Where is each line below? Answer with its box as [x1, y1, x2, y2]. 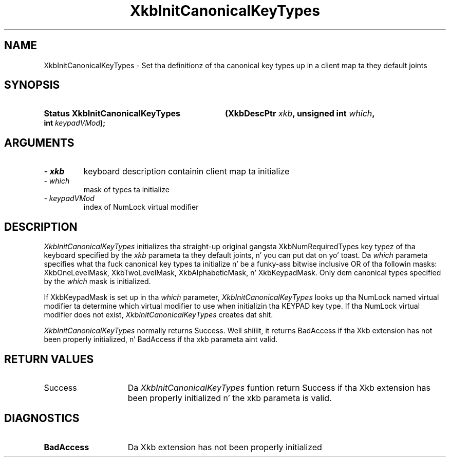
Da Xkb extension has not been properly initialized [127, 442, 322, 452]
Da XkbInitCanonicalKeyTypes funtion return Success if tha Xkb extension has [127, 382, 431, 393]
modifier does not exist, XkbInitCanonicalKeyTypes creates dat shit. [44, 310, 273, 319]
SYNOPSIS [4, 78, 60, 92]
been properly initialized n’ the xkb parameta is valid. [127, 392, 332, 403]
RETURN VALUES [4, 352, 94, 366]
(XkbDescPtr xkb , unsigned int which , [224, 108, 375, 119]
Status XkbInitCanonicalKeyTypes [44, 108, 180, 119]
